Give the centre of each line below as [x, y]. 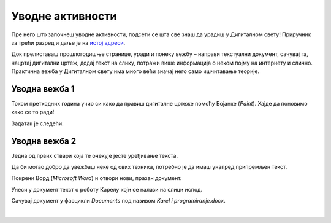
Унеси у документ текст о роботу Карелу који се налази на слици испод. [107, 189]
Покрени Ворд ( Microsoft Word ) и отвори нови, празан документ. [97, 178]
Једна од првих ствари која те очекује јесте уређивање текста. [94, 155]
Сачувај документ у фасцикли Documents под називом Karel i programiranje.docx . [119, 201]
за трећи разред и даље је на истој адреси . [68, 42]
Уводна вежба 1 [43, 89]
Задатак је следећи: [37, 123]
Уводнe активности [64, 16]
